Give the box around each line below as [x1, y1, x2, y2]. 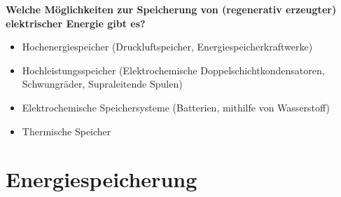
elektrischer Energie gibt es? [6, 15, 146, 30]
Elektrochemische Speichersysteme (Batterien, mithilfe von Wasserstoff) [22, 100, 330, 114]
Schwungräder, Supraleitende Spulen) [22, 76, 183, 91]
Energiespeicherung [6, 165, 197, 193]
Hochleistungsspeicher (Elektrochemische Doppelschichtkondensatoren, [22, 62, 325, 77]
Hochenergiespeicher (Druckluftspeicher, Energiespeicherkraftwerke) [22, 39, 313, 54]
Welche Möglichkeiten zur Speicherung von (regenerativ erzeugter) [6, 2, 337, 16]
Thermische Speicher [22, 123, 111, 138]
